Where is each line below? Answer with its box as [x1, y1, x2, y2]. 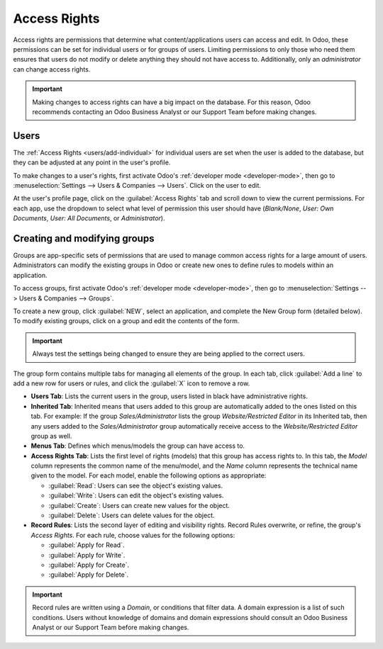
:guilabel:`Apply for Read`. [48, 541, 125, 549]
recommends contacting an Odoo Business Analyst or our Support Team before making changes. [32, 107, 317, 116]
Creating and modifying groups [13, 232, 155, 244]
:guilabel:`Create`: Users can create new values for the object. [48, 501, 231, 509]
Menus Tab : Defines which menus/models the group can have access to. [30, 441, 245, 450]
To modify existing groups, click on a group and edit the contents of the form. [13, 317, 240, 325]
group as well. [30, 431, 72, 440]
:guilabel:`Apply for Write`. [48, 551, 126, 559]
